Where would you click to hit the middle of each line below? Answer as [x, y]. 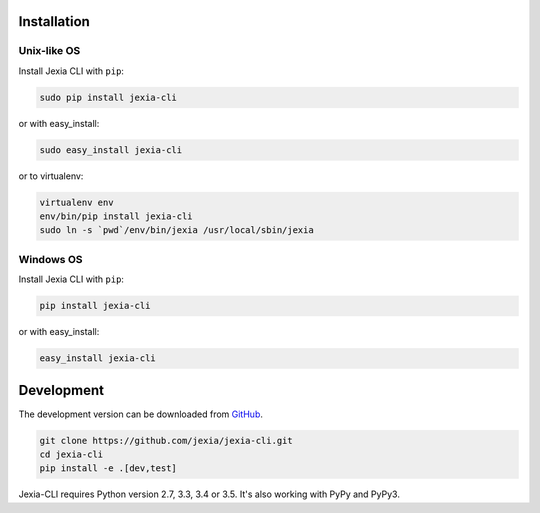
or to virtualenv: [51, 176]
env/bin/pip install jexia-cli [116, 216]
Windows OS [50, 259]
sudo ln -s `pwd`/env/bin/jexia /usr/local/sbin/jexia [176, 230]
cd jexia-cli [71, 454]
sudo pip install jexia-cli [108, 97]
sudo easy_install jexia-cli [111, 149]
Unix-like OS [49, 51]
